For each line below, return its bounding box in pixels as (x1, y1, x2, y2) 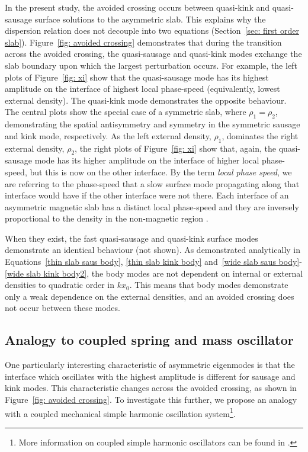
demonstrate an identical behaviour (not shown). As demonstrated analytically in (5, 243, 301, 256)
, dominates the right (222, 129, 299, 142)
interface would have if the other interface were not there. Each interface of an (5, 189, 289, 201)
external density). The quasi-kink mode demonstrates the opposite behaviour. (5, 94, 287, 106)
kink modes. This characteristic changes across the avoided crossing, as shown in (5, 382, 297, 394)
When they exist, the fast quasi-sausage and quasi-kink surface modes (5, 232, 258, 244)
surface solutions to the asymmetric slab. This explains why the (34, 12, 266, 25)
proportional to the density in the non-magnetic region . (5, 212, 208, 225)
